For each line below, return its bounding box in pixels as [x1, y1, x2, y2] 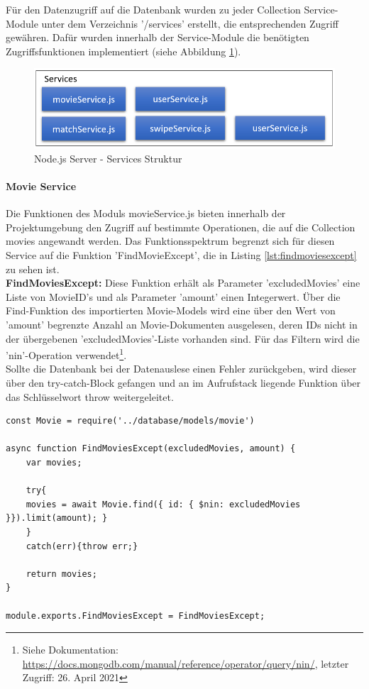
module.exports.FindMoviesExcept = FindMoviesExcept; [6, 610, 265, 621]
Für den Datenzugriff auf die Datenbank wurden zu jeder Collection [6, 2, 301, 16]
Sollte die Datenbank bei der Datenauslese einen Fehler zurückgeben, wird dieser [6, 361, 357, 376]
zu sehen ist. [6, 261, 60, 276]
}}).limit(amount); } [6, 513, 108, 524]
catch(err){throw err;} [26, 541, 138, 551]
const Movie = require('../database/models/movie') [6, 416, 255, 426]
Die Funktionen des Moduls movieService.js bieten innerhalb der [6, 206, 286, 221]
